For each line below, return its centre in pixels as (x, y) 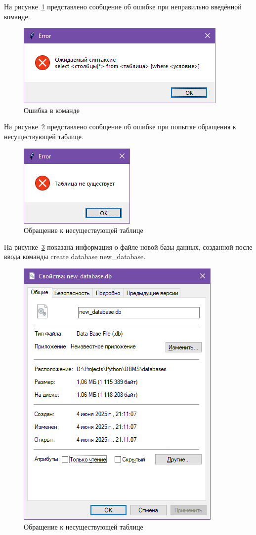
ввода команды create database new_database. (75, 256)
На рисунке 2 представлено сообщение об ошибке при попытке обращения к (120, 127)
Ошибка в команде (52, 110)
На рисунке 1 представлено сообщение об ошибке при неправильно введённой (123, 6)
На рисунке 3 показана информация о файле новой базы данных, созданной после (128, 247)
